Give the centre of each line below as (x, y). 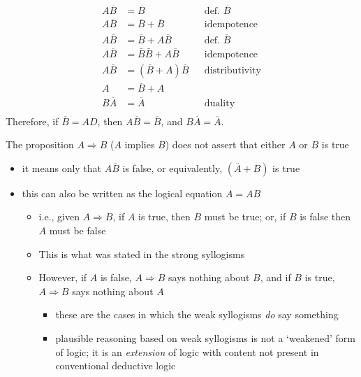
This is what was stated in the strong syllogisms (142, 254)
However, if (63, 277)
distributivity (233, 71)
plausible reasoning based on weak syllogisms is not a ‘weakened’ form (205, 337)
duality (220, 103)
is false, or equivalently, (172, 168)
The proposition (40, 144)
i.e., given (59, 216)
